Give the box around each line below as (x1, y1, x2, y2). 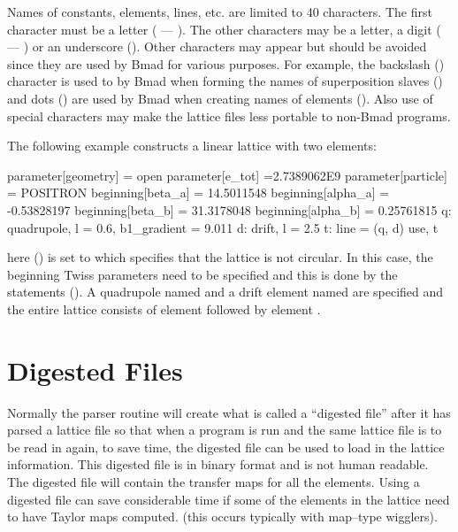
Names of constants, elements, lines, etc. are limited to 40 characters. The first (7, 3, 432, 20)
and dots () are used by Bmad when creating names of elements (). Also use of (7, 89, 433, 107)
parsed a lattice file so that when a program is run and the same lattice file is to (7, 420, 442, 439)
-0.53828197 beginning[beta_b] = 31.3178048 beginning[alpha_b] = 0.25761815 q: (7, 200, 452, 219)
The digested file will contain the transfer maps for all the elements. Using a (7, 473, 420, 490)
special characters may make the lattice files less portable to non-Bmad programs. (7, 106, 451, 125)
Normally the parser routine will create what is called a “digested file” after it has (7, 403, 451, 421)
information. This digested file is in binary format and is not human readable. (7, 455, 429, 474)
